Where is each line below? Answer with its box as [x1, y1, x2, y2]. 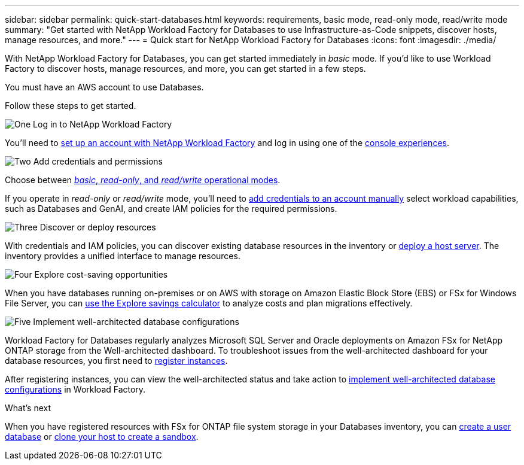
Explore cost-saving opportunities [34, 269, 168, 279]
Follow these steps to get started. [5, 101, 136, 111]
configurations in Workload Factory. [5, 384, 146, 394]
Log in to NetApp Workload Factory [33, 119, 172, 129]
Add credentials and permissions [33, 156, 163, 166]
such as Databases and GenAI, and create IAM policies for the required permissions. [5, 203, 337, 214]
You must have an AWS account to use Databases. [5, 82, 204, 92]
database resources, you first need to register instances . [5, 355, 228, 366]
